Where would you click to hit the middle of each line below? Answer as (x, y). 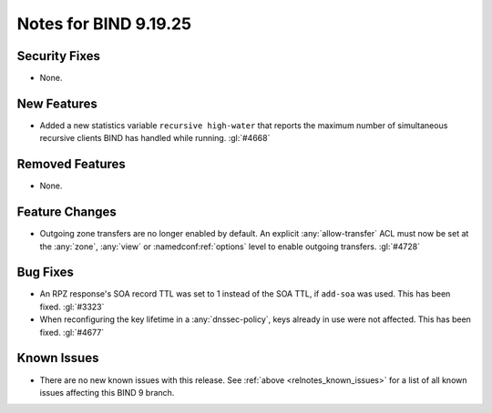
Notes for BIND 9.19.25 (104, 24)
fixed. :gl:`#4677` (72, 332)
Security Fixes (58, 56)
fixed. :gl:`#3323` (72, 307)
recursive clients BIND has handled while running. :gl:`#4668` (155, 138)
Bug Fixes (46, 272)
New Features (57, 103)
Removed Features (72, 164)
